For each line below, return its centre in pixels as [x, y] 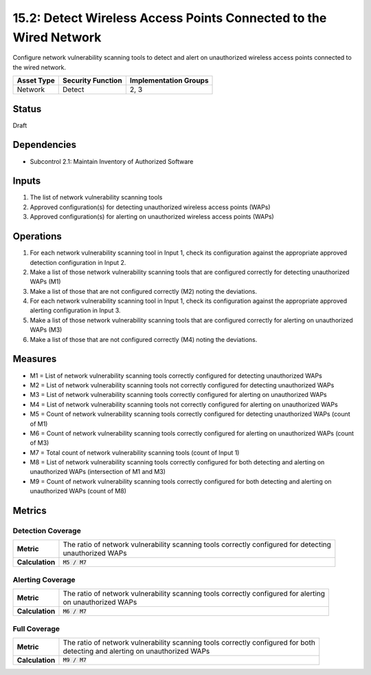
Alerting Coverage [44, 579]
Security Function [93, 81]
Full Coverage [36, 628]
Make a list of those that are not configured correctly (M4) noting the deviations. [144, 339]
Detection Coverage [47, 531]
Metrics [30, 511]
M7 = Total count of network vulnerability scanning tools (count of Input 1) [135, 452]
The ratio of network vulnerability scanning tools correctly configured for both [189, 642]
